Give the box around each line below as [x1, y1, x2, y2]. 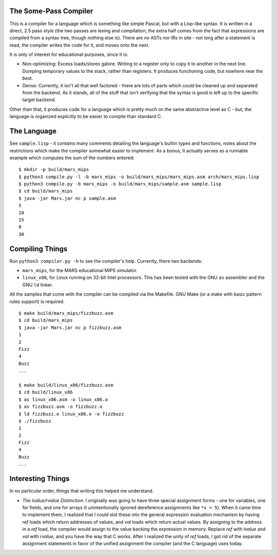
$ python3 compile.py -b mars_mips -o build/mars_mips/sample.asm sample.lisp [18, 181, 222, 187]
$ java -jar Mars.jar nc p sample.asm [18, 195, 116, 201]
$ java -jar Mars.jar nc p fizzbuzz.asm [18, 324, 122, 331]
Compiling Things [9, 244, 68, 253]
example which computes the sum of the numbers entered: [9, 155, 134, 161]
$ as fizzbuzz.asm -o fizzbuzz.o [18, 404, 103, 410]
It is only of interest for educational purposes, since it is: [9, 51, 128, 58]
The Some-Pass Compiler [9, 7, 93, 15]
